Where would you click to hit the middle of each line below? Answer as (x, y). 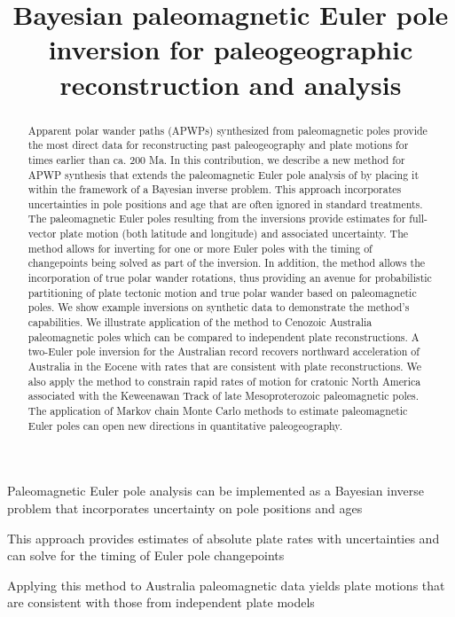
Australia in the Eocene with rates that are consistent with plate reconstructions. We (225, 367)
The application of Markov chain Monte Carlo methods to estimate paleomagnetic (218, 411)
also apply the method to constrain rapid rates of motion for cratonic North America (224, 381)
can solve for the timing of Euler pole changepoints (146, 555)
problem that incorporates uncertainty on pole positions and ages (185, 508)
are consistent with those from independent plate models (161, 602)
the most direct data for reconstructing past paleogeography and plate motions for (218, 145)
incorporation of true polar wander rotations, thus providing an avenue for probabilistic (230, 278)
